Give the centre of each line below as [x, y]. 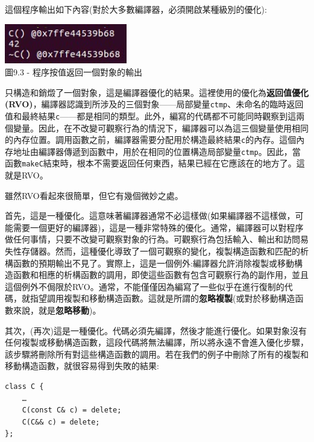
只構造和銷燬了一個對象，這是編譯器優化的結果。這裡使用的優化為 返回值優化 [157, 92]
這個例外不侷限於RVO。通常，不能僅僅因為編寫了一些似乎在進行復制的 [145, 286]
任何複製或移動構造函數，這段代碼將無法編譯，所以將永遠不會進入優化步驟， [157, 342]
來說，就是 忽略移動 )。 [57, 310]
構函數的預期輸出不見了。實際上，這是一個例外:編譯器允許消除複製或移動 [149, 263]
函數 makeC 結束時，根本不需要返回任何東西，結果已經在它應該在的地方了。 [151, 163]
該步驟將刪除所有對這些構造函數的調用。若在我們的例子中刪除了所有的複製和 [157, 354]
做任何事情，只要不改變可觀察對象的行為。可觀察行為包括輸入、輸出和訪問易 [157, 239]
